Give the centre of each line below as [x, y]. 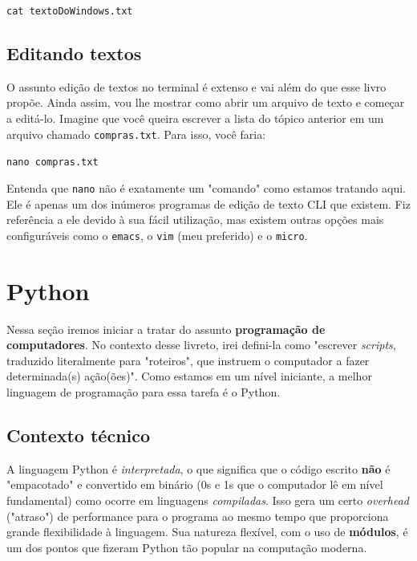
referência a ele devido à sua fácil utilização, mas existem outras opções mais [195, 220]
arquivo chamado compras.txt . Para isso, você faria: [136, 134]
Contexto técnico [79, 435]
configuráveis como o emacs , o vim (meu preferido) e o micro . [157, 235]
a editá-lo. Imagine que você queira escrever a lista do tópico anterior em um [195, 118]
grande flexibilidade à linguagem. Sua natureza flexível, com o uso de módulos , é [207, 532]
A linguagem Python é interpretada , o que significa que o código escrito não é [198, 468]
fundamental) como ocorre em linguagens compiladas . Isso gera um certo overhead [208, 500]
